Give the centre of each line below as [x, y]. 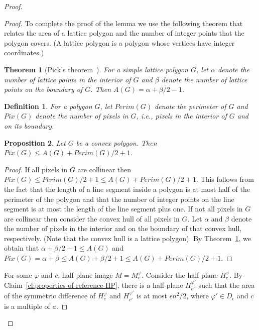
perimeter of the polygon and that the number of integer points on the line [119, 199]
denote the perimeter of [190, 106]
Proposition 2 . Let [35, 142]
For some [18, 274]
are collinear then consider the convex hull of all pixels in [92, 218]
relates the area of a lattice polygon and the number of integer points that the [124, 33]
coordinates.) [24, 52]
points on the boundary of [43, 89]
